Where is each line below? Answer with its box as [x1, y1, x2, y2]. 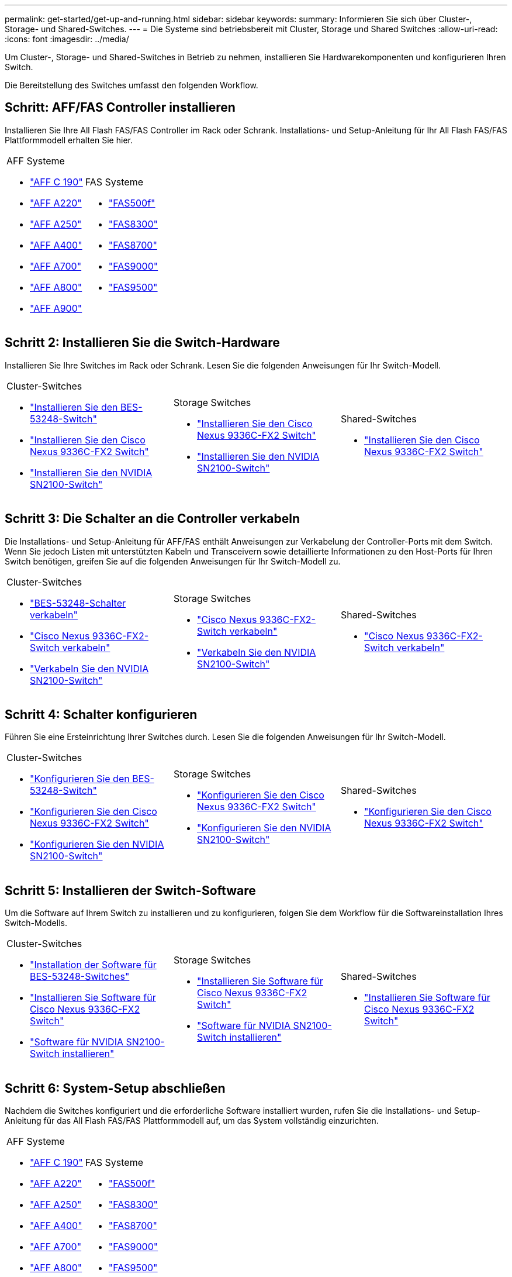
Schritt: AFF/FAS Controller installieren [5, 100, 236, 115]
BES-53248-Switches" [30, 970, 130, 983]
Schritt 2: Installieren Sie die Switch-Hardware [5, 335, 280, 350]
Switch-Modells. [5, 918, 67, 928]
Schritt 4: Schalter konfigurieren [5, 707, 198, 722]
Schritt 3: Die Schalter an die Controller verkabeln [5, 511, 300, 526]
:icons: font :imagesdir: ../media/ [5, 34, 129, 44]
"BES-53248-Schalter [30, 597, 126, 609]
